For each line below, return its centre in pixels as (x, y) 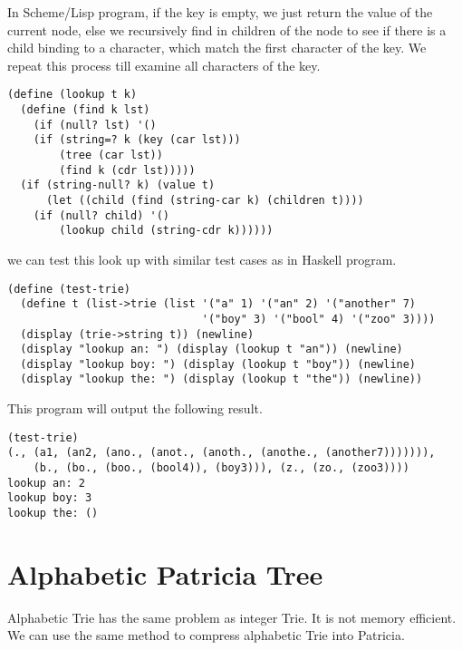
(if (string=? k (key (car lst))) (137, 140)
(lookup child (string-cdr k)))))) (166, 231)
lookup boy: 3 (50, 498)
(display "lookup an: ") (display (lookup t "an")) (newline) (212, 349)
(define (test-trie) (69, 289)
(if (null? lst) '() (95, 125)
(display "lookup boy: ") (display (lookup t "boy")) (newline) (218, 364)
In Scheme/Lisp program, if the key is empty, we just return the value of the (220, 12)
